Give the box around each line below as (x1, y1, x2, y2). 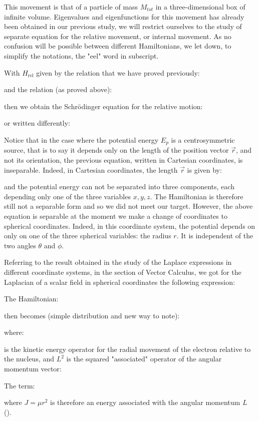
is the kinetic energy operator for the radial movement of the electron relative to (4, 343, 251, 354)
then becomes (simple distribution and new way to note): (4, 310, 180, 320)
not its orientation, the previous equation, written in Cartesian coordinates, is (4, 154, 243, 165)
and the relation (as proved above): (4, 84, 112, 95)
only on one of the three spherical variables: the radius (4, 230, 171, 241)
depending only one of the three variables (4, 191, 131, 201)
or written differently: (4, 118, 70, 128)
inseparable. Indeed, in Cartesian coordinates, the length (4, 164, 178, 175)
